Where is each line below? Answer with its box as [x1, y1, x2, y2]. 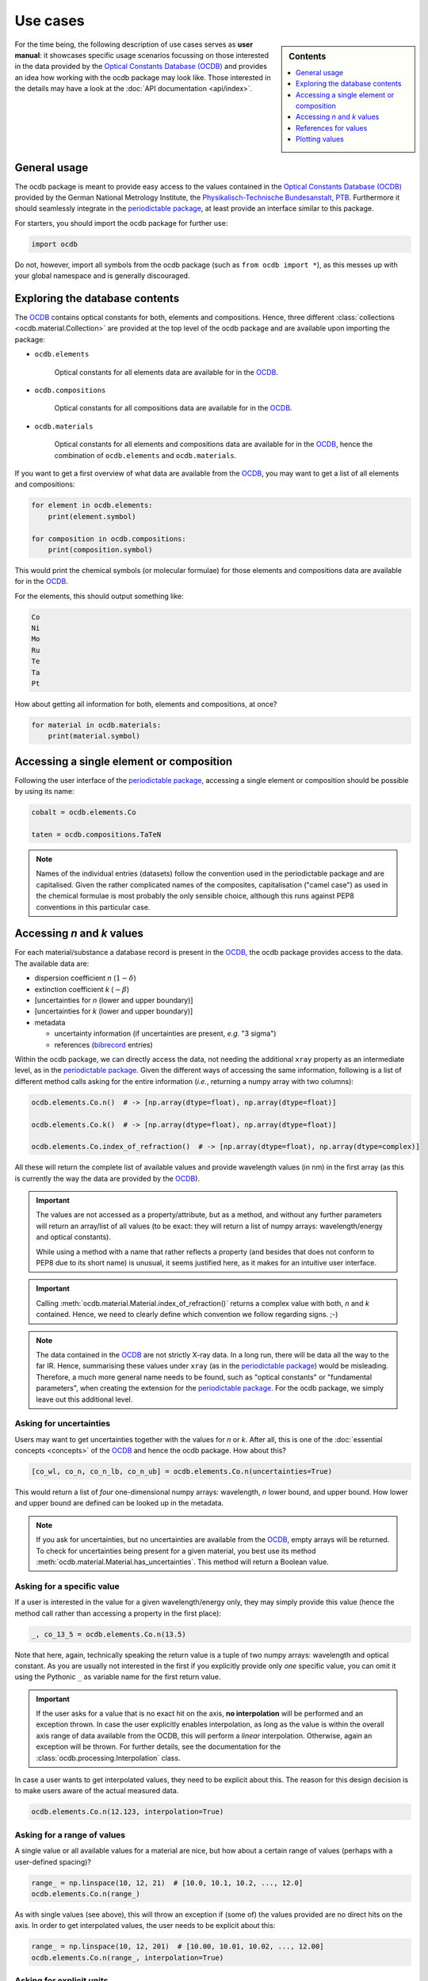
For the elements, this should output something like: [14, 591, 184, 601]
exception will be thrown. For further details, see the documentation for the [36, 1742, 281, 1751]
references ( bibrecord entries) [54, 1040, 154, 1049]
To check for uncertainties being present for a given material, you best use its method [36, 1546, 316, 1555]
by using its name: [14, 787, 75, 796]
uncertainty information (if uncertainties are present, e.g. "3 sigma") [54, 1029, 277, 1038]
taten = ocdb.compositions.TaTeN [31, 830, 162, 839]
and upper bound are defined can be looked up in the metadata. [14, 1498, 224, 1508]
